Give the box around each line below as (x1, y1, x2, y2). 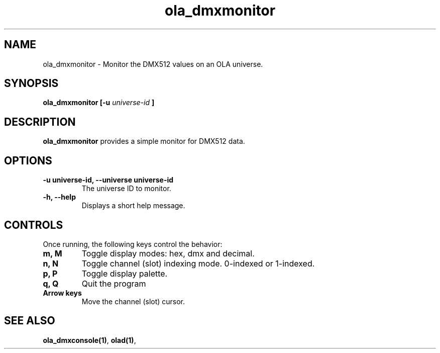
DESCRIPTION (4, 115, 76, 128)
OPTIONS (4, 154, 52, 167)
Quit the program (81, 278, 146, 289)
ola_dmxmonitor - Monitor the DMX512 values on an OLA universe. (43, 59, 263, 68)
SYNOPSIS (4, 77, 59, 90)
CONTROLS (4, 218, 63, 231)
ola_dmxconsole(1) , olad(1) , (43, 335, 136, 344)
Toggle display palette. (81, 268, 168, 279)
